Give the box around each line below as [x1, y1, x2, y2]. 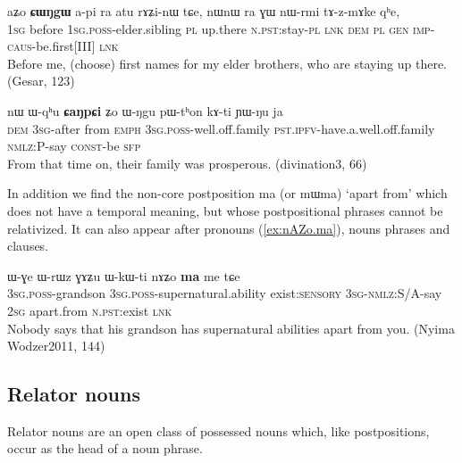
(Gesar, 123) [7, 71, 75, 90]
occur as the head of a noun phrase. [7, 439, 203, 458]
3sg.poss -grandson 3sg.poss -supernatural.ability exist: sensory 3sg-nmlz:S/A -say [7, 284, 442, 302]
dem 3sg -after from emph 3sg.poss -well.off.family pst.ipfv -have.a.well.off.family [7, 119, 435, 137]
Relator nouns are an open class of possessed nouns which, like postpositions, [7, 421, 430, 440]
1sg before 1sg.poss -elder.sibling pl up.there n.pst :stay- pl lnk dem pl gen [7, 19, 409, 37]
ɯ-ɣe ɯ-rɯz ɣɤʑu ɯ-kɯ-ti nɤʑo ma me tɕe [7, 266, 240, 285]
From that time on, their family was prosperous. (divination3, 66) [7, 153, 367, 172]
